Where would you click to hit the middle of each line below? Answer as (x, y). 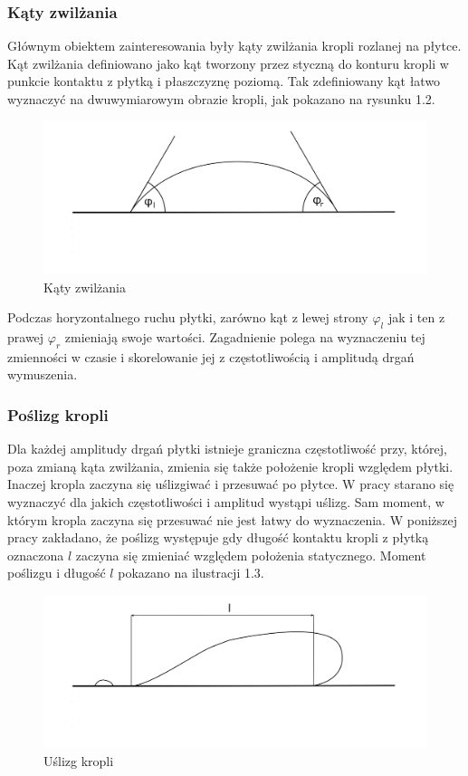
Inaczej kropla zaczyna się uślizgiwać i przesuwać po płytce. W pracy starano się (231, 484)
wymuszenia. (43, 374)
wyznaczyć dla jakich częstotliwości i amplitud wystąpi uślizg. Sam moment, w (226, 501)
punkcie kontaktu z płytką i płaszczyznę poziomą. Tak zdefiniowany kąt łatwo (224, 81)
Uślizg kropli (79, 760)
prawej (26, 336)
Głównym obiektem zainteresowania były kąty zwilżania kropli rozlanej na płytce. (234, 46)
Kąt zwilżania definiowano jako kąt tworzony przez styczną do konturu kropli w (228, 63)
